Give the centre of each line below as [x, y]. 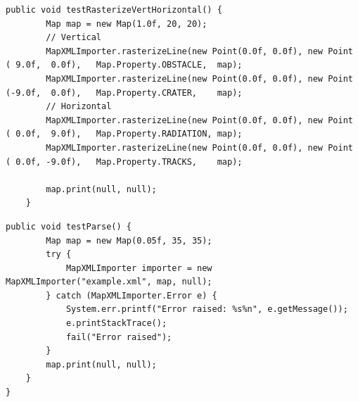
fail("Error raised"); [119, 337]
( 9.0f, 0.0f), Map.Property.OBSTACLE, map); [124, 65]
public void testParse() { [69, 226]
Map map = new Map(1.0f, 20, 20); [127, 24]
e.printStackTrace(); [116, 324]
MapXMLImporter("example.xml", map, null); [109, 282]
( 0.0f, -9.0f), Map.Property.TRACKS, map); [124, 162]
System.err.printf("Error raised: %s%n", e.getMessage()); [207, 309]
